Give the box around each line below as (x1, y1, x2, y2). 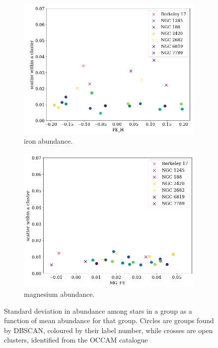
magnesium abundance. (24, 289, 95, 299)
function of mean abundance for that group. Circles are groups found (4, 315, 214, 326)
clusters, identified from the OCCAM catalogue (4, 335, 148, 345)
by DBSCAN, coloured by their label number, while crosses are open (4, 325, 213, 335)
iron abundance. (24, 136, 73, 146)
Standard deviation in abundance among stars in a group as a (4, 305, 192, 316)
